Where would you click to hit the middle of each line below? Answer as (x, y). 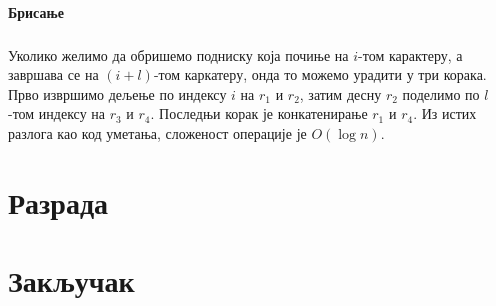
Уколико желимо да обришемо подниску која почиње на (178, 54)
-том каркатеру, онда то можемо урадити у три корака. (320, 74)
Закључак (71, 280)
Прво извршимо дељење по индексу (117, 93)
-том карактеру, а (410, 54)
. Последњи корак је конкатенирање (259, 113)
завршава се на (53, 74)
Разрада (58, 201)
